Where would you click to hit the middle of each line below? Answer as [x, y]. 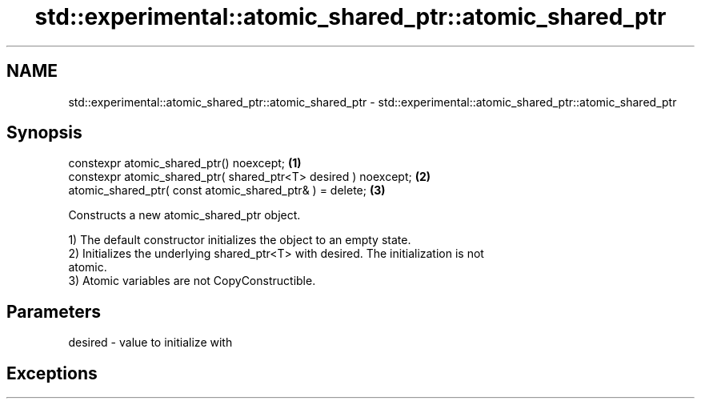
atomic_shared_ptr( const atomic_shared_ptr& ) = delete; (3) [227, 190]
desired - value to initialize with [150, 343]
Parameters [54, 311]
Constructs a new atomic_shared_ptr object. [184, 215]
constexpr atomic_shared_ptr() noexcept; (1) [185, 163]
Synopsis [44, 133]
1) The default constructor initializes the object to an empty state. [240, 240]
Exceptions [52, 373]
